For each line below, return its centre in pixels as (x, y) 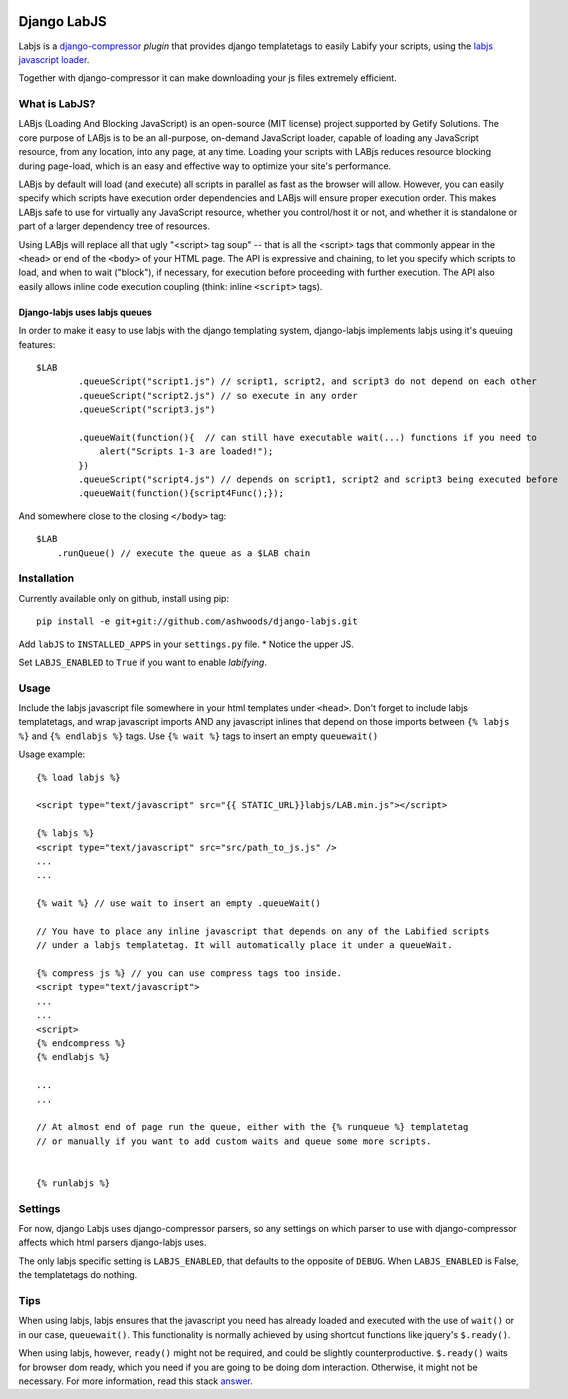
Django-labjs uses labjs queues (85, 312)
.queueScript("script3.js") (147, 409)
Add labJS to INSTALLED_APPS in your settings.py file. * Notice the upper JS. (186, 644)
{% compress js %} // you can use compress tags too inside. (189, 973)
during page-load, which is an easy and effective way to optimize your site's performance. (205, 166)
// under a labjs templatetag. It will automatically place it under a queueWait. (244, 945)
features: (37, 344)
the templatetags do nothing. (78, 1275)
